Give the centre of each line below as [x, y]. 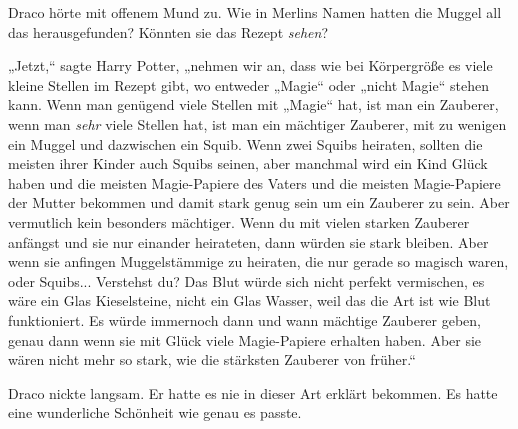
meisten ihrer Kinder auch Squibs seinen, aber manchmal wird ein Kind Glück [248, 163]
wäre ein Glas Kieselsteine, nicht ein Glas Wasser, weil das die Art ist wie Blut [249, 300]
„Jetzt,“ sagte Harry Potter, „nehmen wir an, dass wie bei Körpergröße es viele [250, 65]
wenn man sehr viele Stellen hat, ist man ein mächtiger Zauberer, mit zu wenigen [257, 123]
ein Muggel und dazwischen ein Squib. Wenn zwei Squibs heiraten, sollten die [245, 143]
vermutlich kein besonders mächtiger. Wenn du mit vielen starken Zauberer [239, 221]
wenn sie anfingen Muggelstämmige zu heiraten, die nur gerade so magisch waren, [258, 261]
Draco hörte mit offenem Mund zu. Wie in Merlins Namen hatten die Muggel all [255, 12]
